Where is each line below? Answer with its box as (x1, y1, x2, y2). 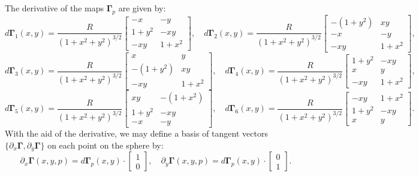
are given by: (118, 2, 166, 14)
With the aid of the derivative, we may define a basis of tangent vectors (5, 127, 268, 140)
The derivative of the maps (5, 2, 104, 14)
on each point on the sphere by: (47, 138, 164, 151)
